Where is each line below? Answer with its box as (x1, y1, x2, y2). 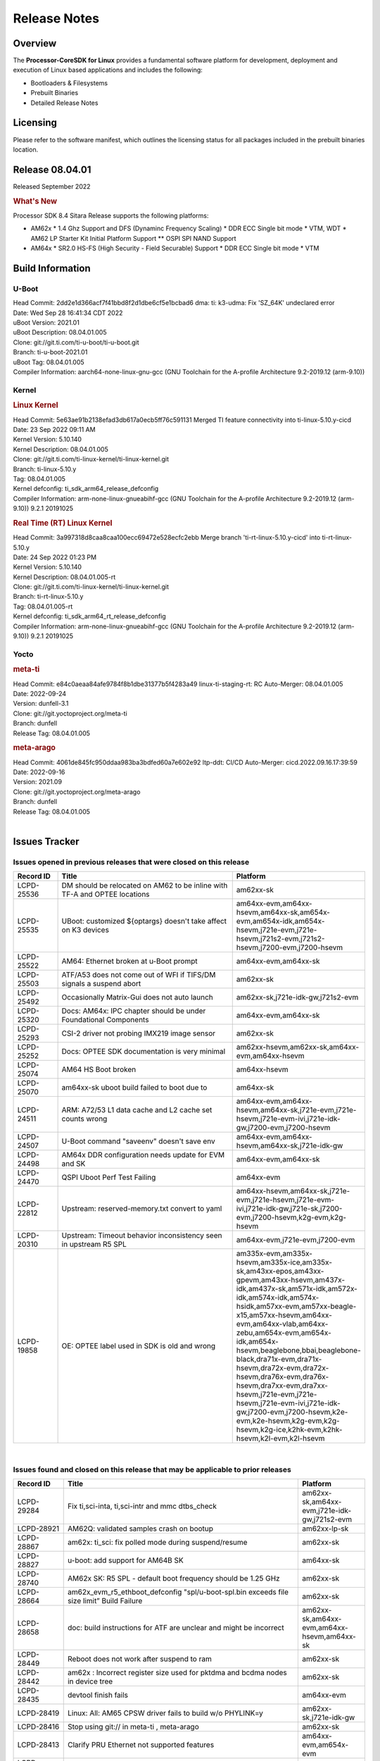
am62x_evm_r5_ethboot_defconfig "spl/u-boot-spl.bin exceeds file (67, 1587, 289, 1597)
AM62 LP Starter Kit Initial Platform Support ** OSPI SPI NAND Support (30, 234, 236, 242)
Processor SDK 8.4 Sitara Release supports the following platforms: (13, 211, 209, 220)
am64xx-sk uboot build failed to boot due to (61, 1083, 208, 1093)
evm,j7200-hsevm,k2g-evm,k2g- (236, 1212, 347, 1222)
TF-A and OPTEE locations (61, 890, 151, 900)
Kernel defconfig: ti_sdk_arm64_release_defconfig (13, 485, 159, 493)
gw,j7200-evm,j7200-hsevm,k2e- (236, 1407, 348, 1417)
